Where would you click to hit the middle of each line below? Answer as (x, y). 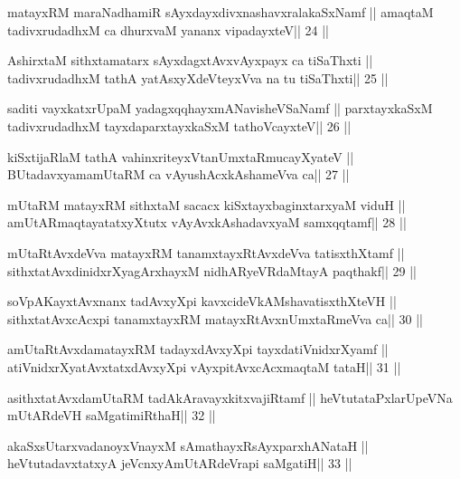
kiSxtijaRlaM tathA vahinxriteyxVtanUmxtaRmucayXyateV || (181, 156)
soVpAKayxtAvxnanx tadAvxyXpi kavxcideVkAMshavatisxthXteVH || (202, 301)
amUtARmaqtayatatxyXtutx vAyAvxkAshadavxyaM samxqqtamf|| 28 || (207, 222)
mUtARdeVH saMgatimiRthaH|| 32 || (112, 415)
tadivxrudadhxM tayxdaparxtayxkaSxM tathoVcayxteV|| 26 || (179, 125)
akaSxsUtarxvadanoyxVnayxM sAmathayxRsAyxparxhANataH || (188, 445)
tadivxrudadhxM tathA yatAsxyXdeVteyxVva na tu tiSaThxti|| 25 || (198, 77)
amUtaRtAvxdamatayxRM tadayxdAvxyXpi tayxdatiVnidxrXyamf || (198, 349)
